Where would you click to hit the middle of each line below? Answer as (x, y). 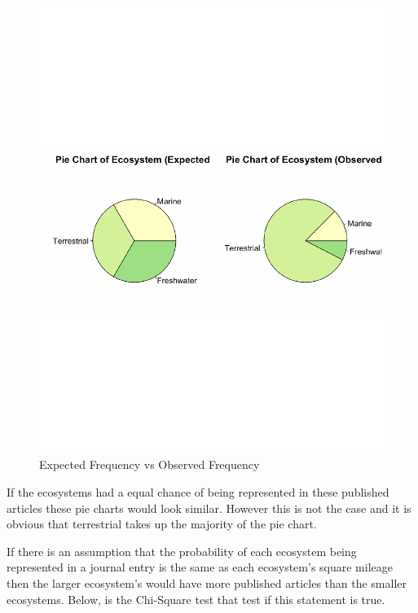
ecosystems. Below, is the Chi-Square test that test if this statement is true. (196, 599)
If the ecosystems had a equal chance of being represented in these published (198, 492)
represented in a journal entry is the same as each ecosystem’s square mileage (200, 567)
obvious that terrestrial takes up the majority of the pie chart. (162, 524)
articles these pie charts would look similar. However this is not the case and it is (209, 508)
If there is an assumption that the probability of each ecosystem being (182, 551)
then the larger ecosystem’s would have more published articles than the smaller (207, 583)
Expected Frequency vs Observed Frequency (150, 464)
